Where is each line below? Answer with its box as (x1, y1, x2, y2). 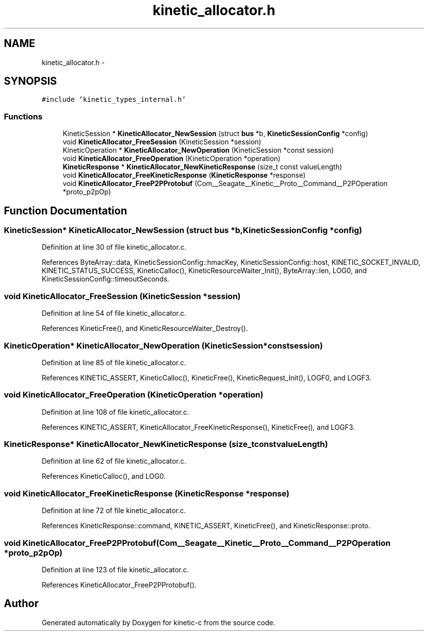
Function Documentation (4, 204, 127, 217)
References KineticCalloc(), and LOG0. (42, 472, 166, 481)
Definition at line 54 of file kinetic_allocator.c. (42, 309, 187, 318)
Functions (4, 111, 43, 121)
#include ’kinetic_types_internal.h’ (42, 95, 186, 104)
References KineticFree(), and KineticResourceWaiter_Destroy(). (42, 324, 248, 333)
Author (4, 597, 39, 610)
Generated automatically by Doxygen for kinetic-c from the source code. (42, 618, 276, 627)
